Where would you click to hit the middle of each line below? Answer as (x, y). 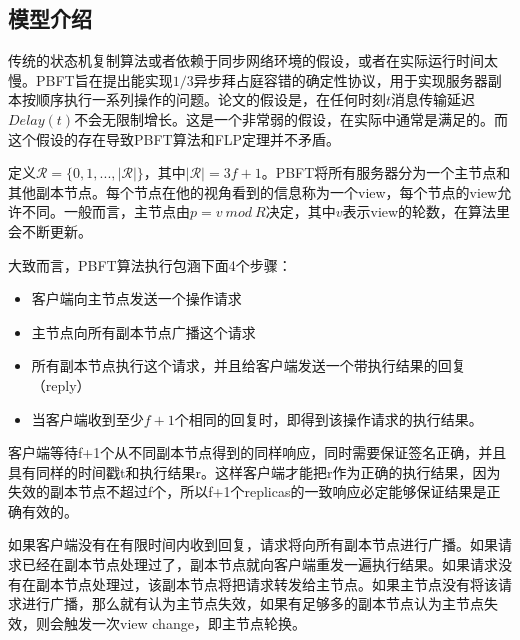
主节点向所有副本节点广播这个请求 (143, 331)
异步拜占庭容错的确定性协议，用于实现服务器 (340, 79)
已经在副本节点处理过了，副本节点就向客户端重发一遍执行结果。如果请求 (259, 564)
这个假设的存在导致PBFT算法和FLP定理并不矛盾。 (174, 138)
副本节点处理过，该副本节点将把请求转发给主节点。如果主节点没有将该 (266, 583)
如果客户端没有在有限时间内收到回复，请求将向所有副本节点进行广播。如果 (253, 544)
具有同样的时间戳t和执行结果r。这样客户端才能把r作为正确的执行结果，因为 (254, 471)
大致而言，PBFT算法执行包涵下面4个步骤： (150, 264)
